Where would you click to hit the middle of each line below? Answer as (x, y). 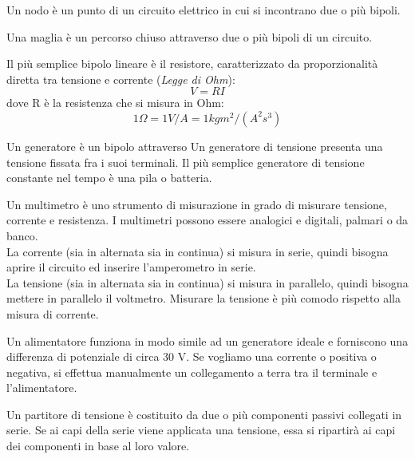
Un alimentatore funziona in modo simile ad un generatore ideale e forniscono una (207, 340)
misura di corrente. (53, 313)
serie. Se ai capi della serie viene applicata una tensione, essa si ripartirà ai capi (201, 430)
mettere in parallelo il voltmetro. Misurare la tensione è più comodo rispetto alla (204, 298)
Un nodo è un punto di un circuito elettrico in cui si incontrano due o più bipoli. (204, 10)
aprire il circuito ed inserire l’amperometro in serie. (131, 267)
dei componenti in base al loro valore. (98, 446)
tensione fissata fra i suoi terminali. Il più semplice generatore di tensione (186, 162)
